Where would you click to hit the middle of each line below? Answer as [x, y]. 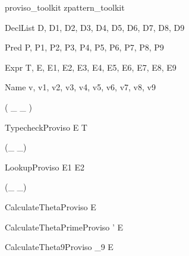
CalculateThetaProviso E [51, 206]
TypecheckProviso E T [46, 127]
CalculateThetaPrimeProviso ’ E [64, 227]
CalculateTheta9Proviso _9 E [59, 247]
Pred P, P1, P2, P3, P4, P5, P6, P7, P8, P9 [84, 47]
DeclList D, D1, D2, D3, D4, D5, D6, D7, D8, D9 [95, 27]
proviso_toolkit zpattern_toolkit [65, 7]
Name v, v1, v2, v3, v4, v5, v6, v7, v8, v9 [80, 87]
